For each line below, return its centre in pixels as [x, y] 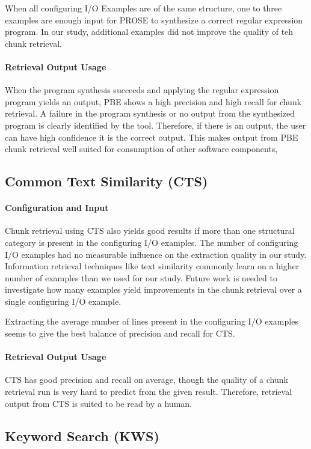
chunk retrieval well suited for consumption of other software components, [141, 149]
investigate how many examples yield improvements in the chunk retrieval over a [153, 289]
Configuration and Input [57, 208]
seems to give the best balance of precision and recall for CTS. [120, 333]
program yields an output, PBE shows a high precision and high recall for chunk [153, 101]
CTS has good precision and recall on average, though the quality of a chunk [146, 380]
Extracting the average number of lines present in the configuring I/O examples [152, 321]
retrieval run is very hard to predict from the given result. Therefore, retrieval [149, 392]
